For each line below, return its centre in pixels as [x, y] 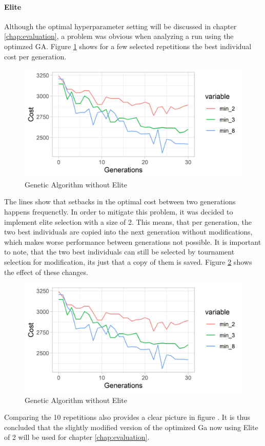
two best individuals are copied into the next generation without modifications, [128, 232]
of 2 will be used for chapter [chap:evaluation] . [77, 437]
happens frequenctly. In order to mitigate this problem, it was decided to [119, 211]
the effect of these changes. [46, 272]
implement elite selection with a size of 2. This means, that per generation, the [128, 221]
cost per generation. [35, 56]
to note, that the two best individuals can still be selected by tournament [119, 252]
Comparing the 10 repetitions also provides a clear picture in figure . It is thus [127, 417]
